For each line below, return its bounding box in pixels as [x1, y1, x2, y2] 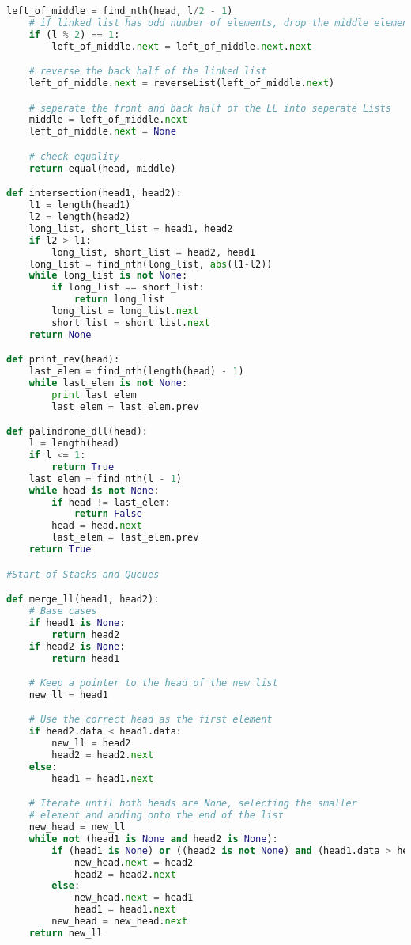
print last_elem [51, 389, 137, 400]
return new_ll [28, 927, 103, 939]
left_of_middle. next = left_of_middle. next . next [51, 40, 312, 52]
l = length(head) [28, 438, 120, 450]
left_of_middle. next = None [28, 126, 176, 138]
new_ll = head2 [51, 738, 131, 750]
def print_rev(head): [6, 354, 120, 366]
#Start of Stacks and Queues [6, 568, 160, 580]
